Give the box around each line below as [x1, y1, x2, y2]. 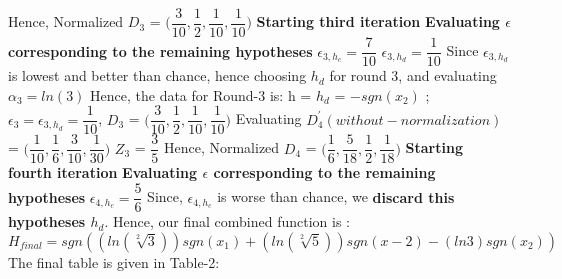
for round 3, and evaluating [329, 65, 497, 86]
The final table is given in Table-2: [8, 251, 220, 272]
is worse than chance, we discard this [217, 186, 455, 207]
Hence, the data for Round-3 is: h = [90, 84, 312, 105]
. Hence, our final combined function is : [104, 211, 350, 232]
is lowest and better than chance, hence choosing [8, 65, 307, 86]
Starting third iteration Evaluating [256, 11, 500, 32]
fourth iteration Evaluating [8, 162, 198, 183]
